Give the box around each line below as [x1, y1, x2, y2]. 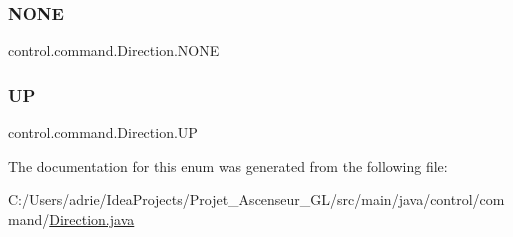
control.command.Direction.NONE [8, 40, 220, 61]
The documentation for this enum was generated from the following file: [8, 155, 448, 176]
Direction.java [49, 208, 135, 229]
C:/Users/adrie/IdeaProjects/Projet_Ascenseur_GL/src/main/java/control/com [8, 189, 505, 210]
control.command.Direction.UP [8, 122, 198, 143]
